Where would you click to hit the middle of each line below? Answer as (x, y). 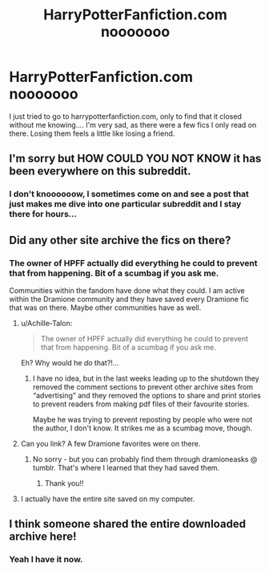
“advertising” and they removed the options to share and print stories (147, 395)
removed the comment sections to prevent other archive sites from (143, 386)
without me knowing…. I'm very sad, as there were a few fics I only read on (133, 124)
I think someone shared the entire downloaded (128, 524)
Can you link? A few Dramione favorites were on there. (110, 443)
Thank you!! (64, 483)
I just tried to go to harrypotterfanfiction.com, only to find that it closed (126, 116)
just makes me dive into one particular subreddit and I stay (125, 204)
